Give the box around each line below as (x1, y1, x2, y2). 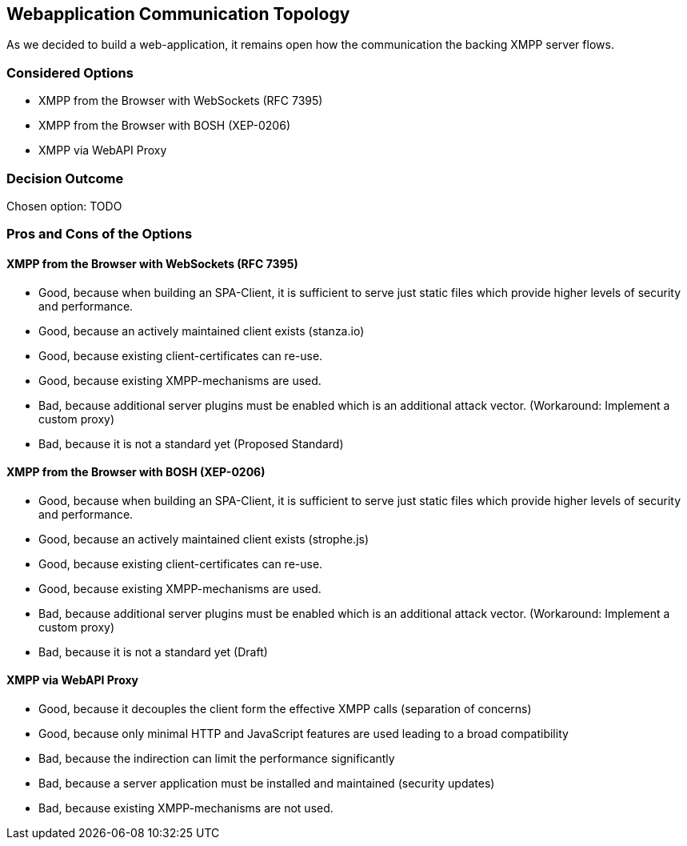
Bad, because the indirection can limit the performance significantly (38, 751, 395, 765)
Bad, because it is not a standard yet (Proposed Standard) (38, 436, 344, 451)
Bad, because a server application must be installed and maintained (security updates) (38, 776, 495, 790)
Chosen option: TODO (6, 198, 122, 213)
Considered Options (6, 64, 134, 81)
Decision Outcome (6, 170, 124, 186)
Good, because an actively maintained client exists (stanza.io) (38, 323, 365, 338)
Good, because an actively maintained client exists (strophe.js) (38, 531, 369, 546)
